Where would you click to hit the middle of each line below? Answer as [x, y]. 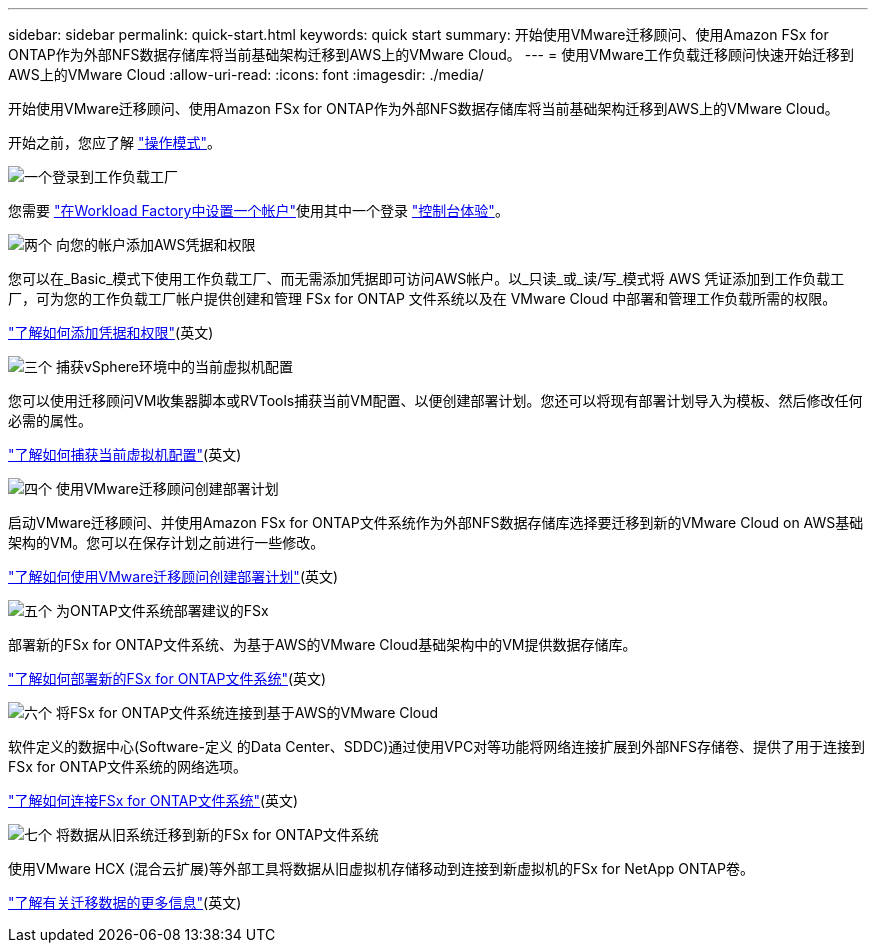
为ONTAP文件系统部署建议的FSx [162, 610]
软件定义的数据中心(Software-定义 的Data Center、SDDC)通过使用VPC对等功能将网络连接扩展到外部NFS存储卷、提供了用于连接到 [436, 746]
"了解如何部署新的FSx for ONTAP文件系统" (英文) [167, 678]
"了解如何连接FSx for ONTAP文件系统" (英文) [153, 800]
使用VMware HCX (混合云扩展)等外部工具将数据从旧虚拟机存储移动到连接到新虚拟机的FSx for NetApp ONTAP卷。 [381, 868]
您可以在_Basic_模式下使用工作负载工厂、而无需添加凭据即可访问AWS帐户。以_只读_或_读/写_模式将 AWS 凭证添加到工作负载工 [426, 278]
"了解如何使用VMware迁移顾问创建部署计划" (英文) [173, 576]
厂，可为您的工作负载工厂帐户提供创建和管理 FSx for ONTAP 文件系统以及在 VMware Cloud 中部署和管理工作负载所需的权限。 [422, 298]
